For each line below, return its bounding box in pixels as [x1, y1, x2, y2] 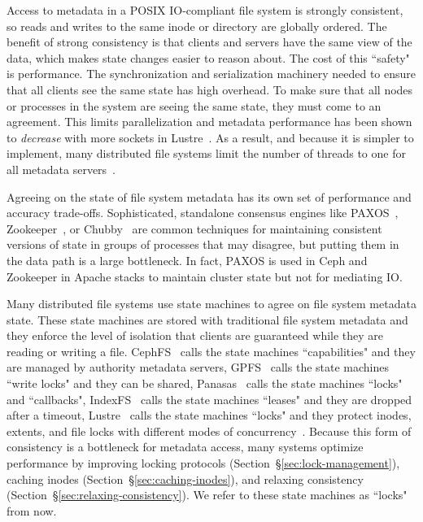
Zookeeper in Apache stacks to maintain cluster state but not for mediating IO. [7, 268, 403, 285]
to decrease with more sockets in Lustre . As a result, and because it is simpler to [7, 128, 414, 146]
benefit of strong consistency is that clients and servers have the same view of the [7, 33, 412, 50]
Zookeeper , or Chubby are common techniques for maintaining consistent [7, 220, 382, 237]
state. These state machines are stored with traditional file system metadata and [7, 311, 408, 328]
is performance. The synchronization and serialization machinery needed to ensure [7, 65, 416, 82]
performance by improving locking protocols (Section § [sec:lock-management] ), [7, 455, 400, 472]
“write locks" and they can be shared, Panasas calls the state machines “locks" [7, 375, 403, 392]
